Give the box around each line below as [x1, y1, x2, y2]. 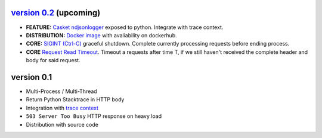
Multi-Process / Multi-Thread [26, 88, 98, 95]
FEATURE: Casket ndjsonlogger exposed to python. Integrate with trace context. [26, 24, 224, 31]
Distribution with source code [26, 121, 98, 128]
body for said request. [26, 57, 80, 64]
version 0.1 [11, 72, 52, 82]
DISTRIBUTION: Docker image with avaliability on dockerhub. [26, 31, 177, 38]
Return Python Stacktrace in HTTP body [26, 96, 125, 103]
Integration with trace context [26, 104, 98, 111]
